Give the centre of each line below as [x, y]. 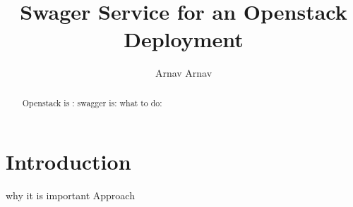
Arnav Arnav [184, 73]
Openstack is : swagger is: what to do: [92, 102]
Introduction [68, 162]
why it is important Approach [70, 195]
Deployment [184, 39]
